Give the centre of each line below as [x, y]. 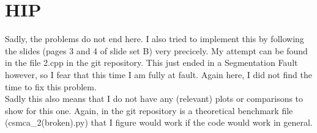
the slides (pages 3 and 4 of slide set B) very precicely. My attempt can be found [156, 50]
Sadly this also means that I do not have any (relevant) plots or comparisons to [154, 99]
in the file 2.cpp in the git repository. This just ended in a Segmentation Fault [151, 63]
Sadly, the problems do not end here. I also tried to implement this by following [155, 39]
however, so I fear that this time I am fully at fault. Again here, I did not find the [158, 74]
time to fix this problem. [51, 86]
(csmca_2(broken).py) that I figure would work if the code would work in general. [159, 122]
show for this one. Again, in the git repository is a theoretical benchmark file [149, 110]
